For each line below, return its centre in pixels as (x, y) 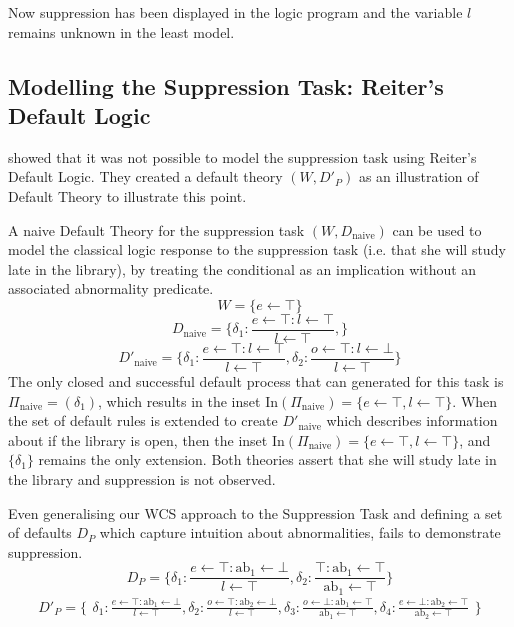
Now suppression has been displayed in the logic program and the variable (235, 12)
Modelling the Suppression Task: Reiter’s (226, 85)
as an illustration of (418, 176)
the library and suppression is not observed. (142, 479)
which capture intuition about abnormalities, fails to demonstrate (300, 532)
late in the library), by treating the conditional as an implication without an (242, 268)
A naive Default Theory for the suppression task (156, 229)
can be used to (437, 229)
